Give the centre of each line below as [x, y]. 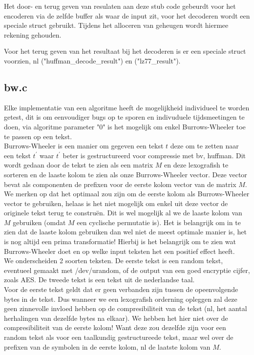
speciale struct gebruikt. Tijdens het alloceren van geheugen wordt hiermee [116, 25]
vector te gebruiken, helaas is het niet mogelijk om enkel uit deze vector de [116, 203]
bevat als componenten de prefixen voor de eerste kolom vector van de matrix [120, 184]
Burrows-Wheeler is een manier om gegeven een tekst [84, 146]
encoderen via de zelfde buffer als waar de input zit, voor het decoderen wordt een [127, 15]
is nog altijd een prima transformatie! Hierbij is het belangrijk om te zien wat [120, 241]
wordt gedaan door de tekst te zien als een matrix [79, 165]
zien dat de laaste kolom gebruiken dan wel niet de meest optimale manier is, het [125, 232]
